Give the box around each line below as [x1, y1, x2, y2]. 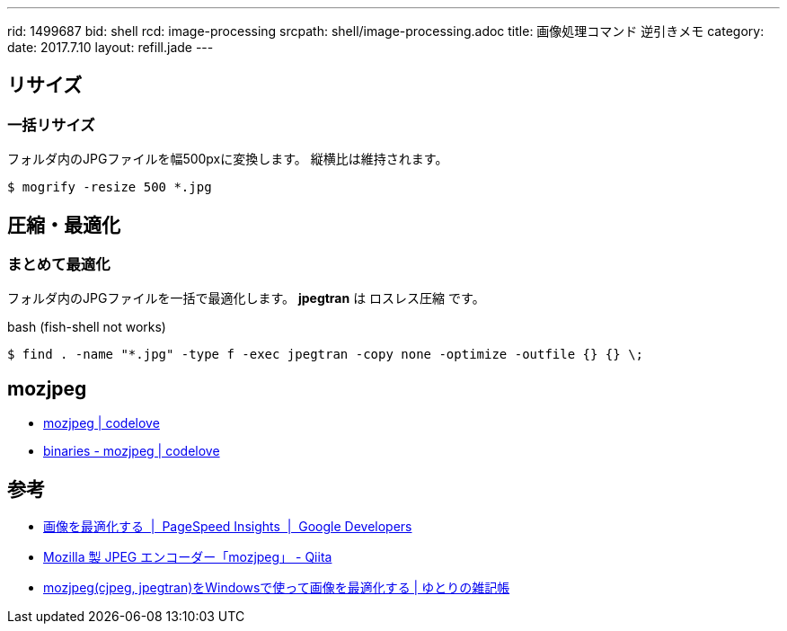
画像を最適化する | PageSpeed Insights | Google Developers [43, 519, 412, 535]
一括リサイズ [7, 115, 95, 134]
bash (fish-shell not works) [7, 319, 166, 335]
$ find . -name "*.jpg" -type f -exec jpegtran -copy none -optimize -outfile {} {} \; [7, 347, 644, 362]
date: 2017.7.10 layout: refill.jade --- [7, 40, 214, 55]
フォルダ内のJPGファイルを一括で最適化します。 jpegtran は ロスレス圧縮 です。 [7, 290, 485, 307]
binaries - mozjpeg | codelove [43, 443, 220, 459]
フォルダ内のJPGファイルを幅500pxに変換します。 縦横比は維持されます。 [7, 151, 448, 167]
